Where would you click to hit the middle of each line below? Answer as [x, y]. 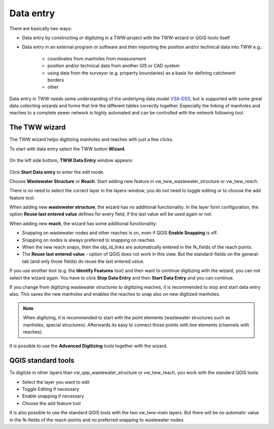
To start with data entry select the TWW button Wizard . [67, 149]
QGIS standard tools [42, 361]
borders [56, 80]
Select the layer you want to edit [56, 382]
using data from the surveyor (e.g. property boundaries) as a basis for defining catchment [142, 73]
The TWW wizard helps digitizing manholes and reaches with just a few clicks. [91, 139]
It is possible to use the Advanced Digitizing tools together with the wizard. [89, 346]
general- [251, 254]
